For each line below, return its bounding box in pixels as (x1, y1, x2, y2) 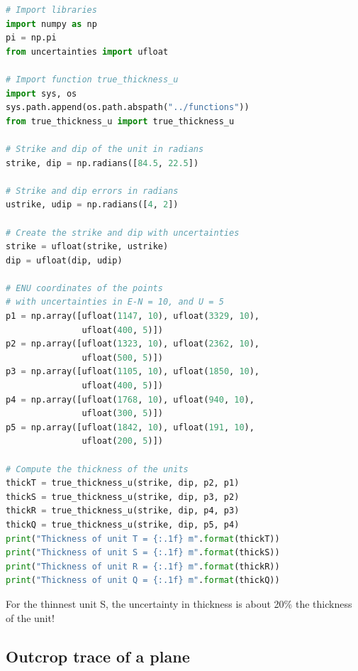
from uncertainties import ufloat (6, 46, 169, 57)
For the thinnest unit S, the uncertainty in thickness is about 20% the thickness (6, 596, 352, 611)
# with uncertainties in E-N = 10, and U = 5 (6, 297, 224, 307)
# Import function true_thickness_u (6, 74, 179, 84)
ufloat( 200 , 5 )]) (82, 436, 163, 447)
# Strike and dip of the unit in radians (6, 143, 204, 154)
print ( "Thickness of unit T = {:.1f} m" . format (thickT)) (6, 533, 280, 544)
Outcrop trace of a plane (6, 645, 190, 667)
